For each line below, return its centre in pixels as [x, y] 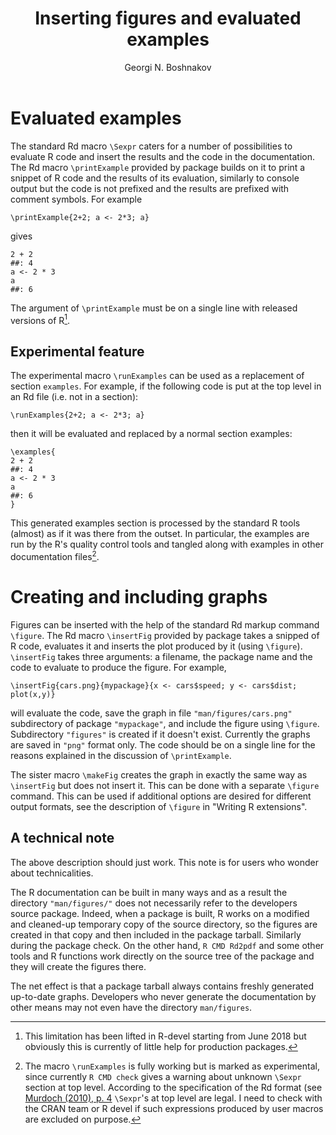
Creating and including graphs [139, 597]
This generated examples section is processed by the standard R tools [155, 523]
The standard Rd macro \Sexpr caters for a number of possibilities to [151, 146]
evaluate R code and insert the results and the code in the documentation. [163, 156]
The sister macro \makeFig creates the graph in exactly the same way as [159, 774]
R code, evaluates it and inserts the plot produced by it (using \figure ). [156, 646]
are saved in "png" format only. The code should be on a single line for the [163, 744]
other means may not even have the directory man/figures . [131, 1007]
